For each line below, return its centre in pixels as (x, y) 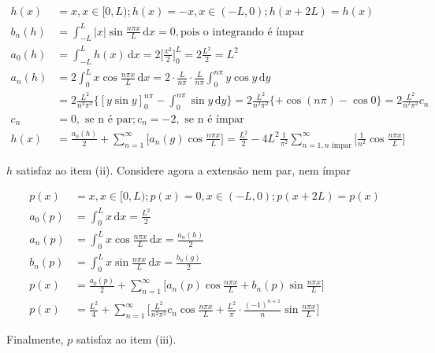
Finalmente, (35, 339)
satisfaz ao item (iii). (126, 339)
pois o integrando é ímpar (242, 32)
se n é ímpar (214, 119)
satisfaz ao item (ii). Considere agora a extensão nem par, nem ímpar (184, 169)
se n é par (108, 119)
